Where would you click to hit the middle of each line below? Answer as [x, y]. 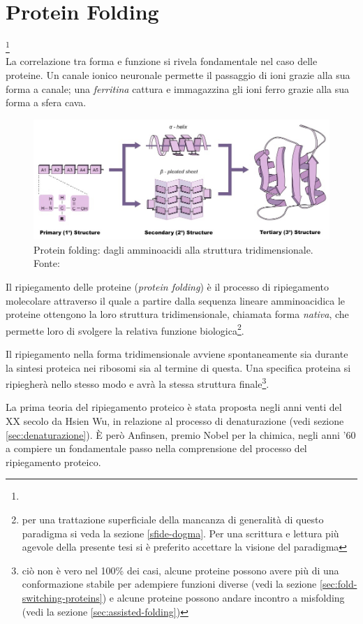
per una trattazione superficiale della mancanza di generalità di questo [173, 519]
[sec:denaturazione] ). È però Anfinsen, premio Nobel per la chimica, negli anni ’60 [181, 434]
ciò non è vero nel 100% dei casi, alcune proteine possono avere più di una [180, 570]
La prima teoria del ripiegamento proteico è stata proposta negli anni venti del [174, 407]
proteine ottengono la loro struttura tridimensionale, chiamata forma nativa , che [177, 314]
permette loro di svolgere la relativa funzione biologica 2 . [125, 329]
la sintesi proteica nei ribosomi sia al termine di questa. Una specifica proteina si [178, 367]
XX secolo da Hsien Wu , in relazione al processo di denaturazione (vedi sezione [175, 420]
